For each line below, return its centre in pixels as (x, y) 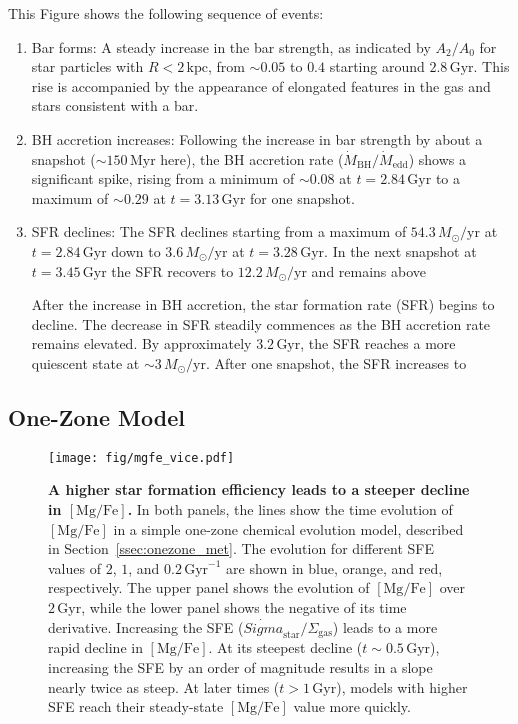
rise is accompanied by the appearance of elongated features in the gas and (261, 85)
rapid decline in (95, 647)
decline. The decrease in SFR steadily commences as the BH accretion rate (261, 323)
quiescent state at (85, 362)
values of (74, 567)
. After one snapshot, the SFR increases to (336, 362)
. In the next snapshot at (400, 250)
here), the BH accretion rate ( (252, 158)
